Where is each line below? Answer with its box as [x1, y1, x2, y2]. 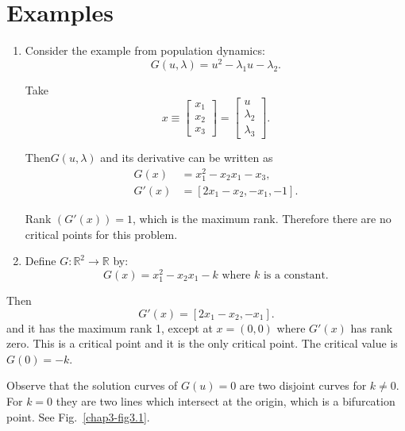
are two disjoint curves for [239, 377, 367, 394]
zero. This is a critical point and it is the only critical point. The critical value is [6, 335, 398, 352]
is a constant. [263, 269, 329, 281]
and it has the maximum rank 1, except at [6, 319, 213, 336]
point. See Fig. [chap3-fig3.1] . [6, 408, 150, 425]
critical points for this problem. [25, 225, 178, 242]
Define [25, 252, 56, 269]
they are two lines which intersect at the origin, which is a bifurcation [56, 392, 395, 409]
